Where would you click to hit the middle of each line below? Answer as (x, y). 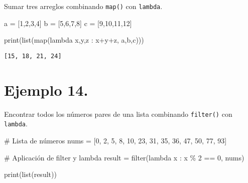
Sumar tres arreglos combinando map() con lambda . (83, 6)
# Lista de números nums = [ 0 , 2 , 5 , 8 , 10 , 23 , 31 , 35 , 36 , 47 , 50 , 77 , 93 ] (115, 140)
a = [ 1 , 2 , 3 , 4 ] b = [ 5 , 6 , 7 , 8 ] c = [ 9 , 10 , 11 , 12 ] (68, 23)
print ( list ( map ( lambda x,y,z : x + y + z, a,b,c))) (74, 40)
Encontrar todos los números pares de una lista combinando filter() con (118, 114)
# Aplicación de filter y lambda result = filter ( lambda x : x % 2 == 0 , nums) (124, 157)
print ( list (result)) (30, 174)
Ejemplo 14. (46, 89)
